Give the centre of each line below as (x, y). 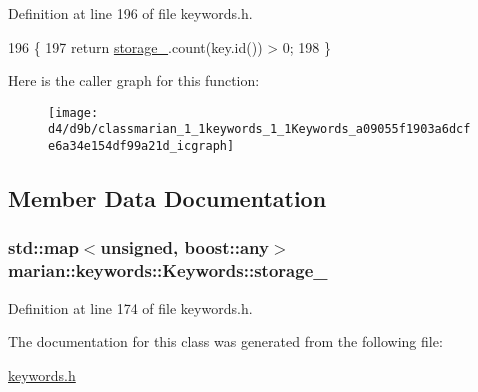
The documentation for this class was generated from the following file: (225, 341)
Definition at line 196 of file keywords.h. (130, 13)
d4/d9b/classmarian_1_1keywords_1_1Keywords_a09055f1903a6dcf (259, 129)
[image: (73, 112)
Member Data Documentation (167, 198)
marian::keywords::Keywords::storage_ (168, 270)
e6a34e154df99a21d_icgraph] (141, 146)
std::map (43, 247)
